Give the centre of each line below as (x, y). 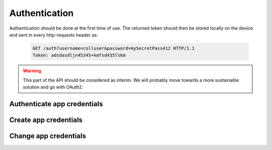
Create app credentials (46, 120)
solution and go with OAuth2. (53, 87)
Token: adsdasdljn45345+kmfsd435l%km (79, 55)
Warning (32, 71)
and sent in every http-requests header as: (54, 35)
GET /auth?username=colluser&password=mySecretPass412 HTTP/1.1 (114, 48)
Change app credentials (48, 136)
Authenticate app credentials (56, 104)
